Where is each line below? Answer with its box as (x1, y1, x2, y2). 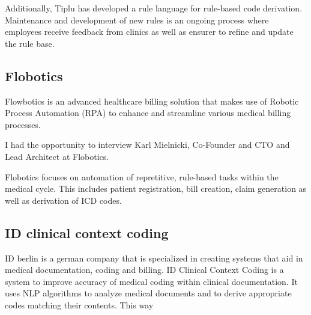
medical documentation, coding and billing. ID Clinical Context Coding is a (5, 263, 284, 276)
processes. (5, 118, 41, 130)
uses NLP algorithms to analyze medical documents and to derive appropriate (5, 287, 292, 299)
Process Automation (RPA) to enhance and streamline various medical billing (5, 106, 291, 119)
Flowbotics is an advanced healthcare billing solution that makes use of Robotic (5, 94, 299, 107)
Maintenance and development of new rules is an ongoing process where (5, 13, 269, 26)
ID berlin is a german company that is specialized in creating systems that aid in (5, 251, 303, 264)
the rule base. (5, 37, 55, 49)
